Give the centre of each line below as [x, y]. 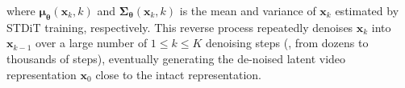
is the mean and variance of [248, 10]
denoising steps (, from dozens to [287, 43]
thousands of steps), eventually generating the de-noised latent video [176, 58]
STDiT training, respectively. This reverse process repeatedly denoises [180, 27]
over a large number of [92, 43]
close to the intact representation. [178, 74]
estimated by [367, 10]
